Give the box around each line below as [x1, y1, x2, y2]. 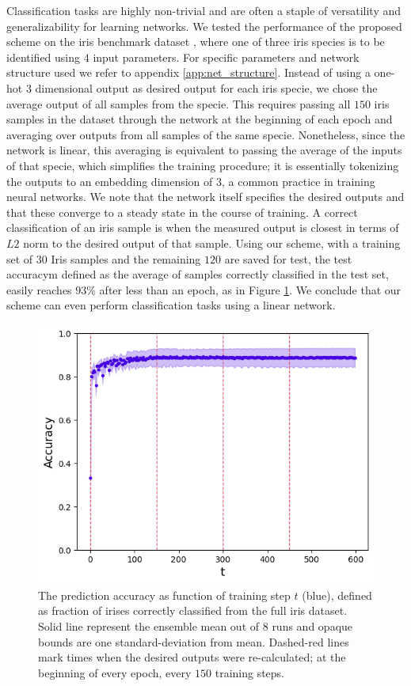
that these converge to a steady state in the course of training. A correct [6, 203, 358, 220]
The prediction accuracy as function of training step [38, 586, 291, 603]
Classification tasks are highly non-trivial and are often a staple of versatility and [6, 2, 401, 18]
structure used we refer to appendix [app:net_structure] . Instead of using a [6, 64, 371, 81]
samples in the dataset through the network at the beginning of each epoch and [6, 111, 393, 127]
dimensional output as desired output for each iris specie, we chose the [35, 79, 378, 96]
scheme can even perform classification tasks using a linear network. [6, 297, 336, 313]
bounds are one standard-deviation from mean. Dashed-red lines [38, 633, 349, 650]
